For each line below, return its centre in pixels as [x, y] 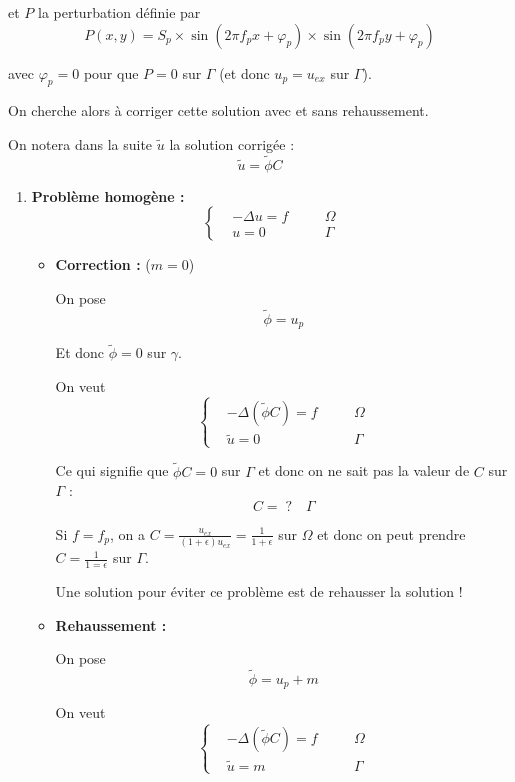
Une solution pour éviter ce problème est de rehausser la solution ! [259, 590]
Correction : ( [103, 264]
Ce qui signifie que [112, 470]
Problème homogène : [108, 195]
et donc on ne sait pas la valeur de [364, 470]
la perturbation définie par [119, 12]
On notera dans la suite [80, 143]
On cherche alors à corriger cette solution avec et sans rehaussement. [218, 110]
